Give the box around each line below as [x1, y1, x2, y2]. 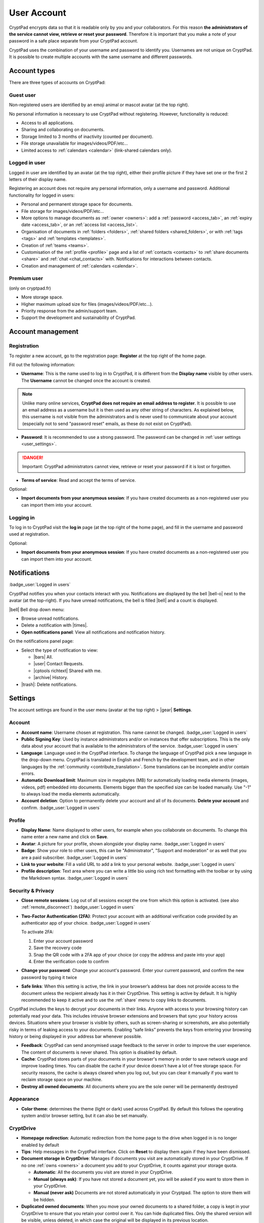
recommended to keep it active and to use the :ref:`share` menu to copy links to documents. [21, 997, 207, 1003]
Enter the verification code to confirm [33, 959, 109, 964]
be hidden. [33, 1197, 55, 1202]
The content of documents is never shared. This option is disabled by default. [21, 1049, 178, 1055]
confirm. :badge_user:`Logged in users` [21, 805, 101, 811]
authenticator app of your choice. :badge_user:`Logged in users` [21, 920, 152, 926]
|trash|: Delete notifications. [21, 681, 78, 687]
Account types [9, 67, 55, 75]
